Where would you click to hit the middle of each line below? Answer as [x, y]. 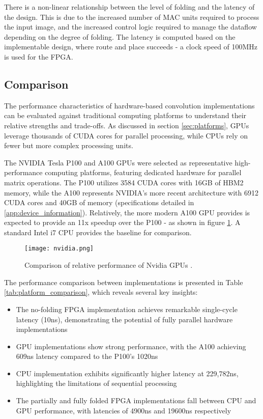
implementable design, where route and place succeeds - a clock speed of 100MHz [131, 47]
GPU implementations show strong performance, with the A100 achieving [131, 346]
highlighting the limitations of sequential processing [96, 383]
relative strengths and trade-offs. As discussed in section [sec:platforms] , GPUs [127, 125]
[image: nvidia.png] [59, 249]
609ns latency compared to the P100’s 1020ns [87, 356]
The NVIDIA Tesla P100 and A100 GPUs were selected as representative [118, 162]
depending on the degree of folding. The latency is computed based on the [120, 36]
